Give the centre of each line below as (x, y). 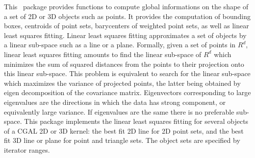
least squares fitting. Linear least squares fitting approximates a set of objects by (125, 35)
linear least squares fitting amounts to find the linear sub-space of (103, 54)
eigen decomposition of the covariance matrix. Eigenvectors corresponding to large (127, 92)
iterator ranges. (27, 149)
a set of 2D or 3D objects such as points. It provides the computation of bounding (127, 16)
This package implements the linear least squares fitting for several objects (136, 121)
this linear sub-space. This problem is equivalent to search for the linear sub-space (127, 73)
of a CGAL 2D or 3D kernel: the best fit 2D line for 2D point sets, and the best (124, 130)
